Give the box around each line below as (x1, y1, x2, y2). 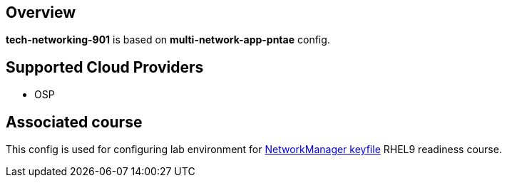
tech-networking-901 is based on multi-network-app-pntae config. (6, 33, 330, 46)
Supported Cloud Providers (6, 58, 204, 76)
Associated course (6, 113, 143, 131)
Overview (6, 4, 76, 21)
